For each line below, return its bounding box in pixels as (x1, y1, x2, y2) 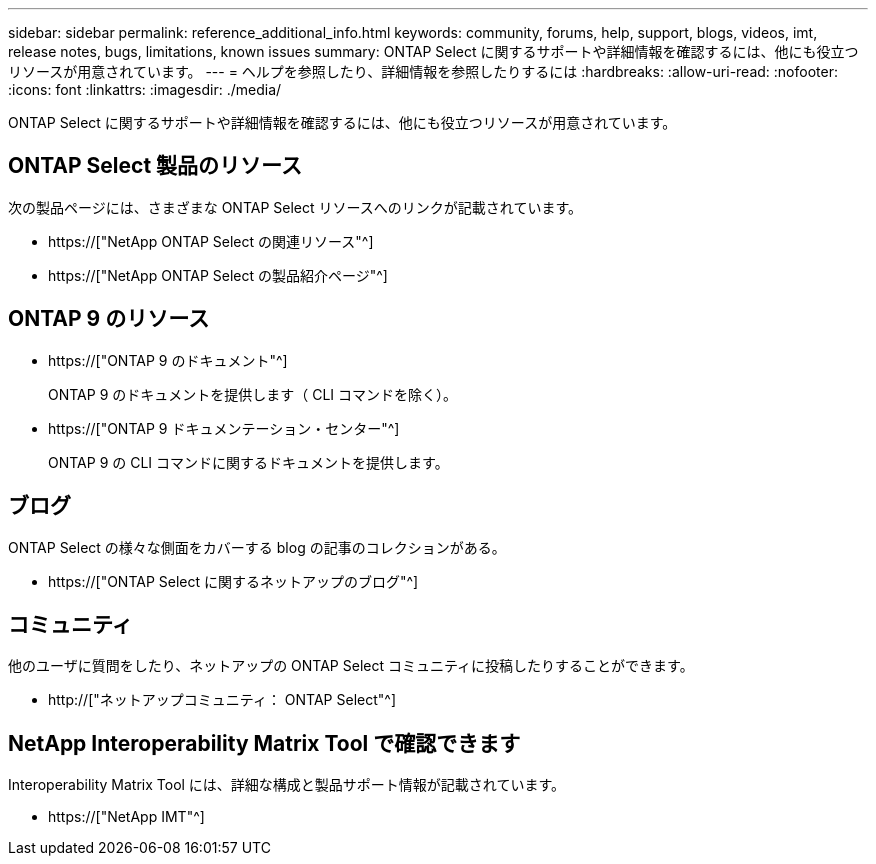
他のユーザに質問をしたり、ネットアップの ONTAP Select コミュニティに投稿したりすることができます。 (8, 657, 694, 675)
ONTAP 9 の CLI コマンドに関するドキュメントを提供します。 (48, 453, 449, 471)
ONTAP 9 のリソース (8, 306, 210, 332)
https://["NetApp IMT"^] (48, 808, 205, 826)
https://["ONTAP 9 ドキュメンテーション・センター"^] (48, 419, 400, 437)
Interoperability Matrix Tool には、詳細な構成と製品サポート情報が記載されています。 (8, 776, 566, 794)
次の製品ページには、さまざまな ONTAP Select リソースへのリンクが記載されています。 (8, 198, 582, 216)
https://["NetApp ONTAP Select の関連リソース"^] (48, 232, 374, 250)
